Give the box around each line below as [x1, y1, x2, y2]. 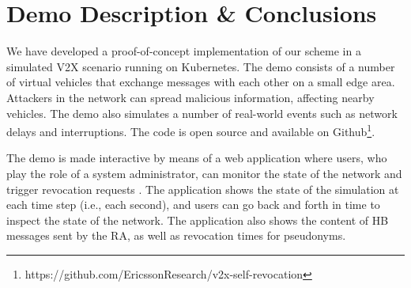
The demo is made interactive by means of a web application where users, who [6, 150, 387, 166]
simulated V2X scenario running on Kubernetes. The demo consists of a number [6, 58, 395, 74]
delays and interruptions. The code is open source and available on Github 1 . [6, 121, 375, 139]
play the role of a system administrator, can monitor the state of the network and [6, 165, 402, 181]
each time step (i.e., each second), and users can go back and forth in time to [6, 196, 380, 213]
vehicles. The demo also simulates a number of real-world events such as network [6, 104, 398, 121]
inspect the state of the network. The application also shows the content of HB [6, 211, 389, 228]
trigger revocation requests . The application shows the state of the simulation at [6, 180, 399, 197]
